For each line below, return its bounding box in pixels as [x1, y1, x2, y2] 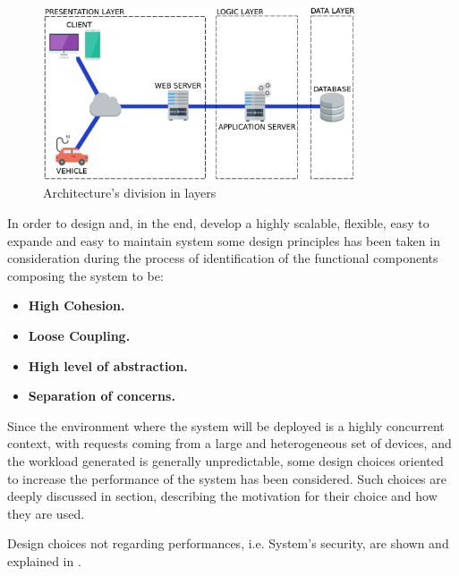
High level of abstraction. [28, 356, 188, 375]
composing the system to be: [7, 266, 164, 284]
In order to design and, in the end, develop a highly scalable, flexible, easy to [7, 213, 429, 232]
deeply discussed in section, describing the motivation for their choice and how [7, 487, 438, 505]
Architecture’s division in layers [43, 183, 217, 202]
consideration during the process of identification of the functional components [7, 249, 438, 267]
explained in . [7, 551, 81, 570]
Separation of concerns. [28, 386, 175, 405]
